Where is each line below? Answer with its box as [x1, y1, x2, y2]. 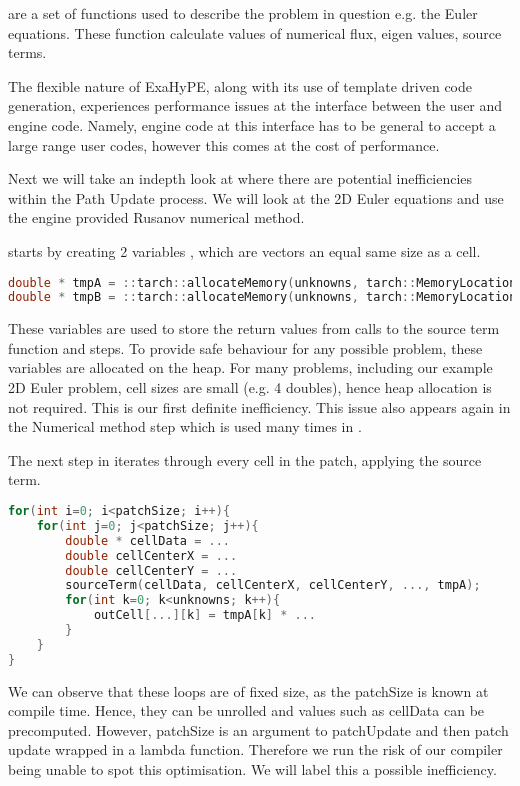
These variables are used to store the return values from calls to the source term [8, 318, 500, 339]
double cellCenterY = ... [65, 563, 238, 578]
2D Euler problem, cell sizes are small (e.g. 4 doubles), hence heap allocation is [8, 377, 492, 398]
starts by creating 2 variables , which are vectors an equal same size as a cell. [8, 240, 481, 261]
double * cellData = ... [65, 533, 230, 548]
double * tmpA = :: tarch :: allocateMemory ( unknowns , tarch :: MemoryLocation [8, 275, 517, 290]
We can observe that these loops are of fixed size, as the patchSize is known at [8, 680, 489, 701]
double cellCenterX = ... [65, 548, 238, 563]
